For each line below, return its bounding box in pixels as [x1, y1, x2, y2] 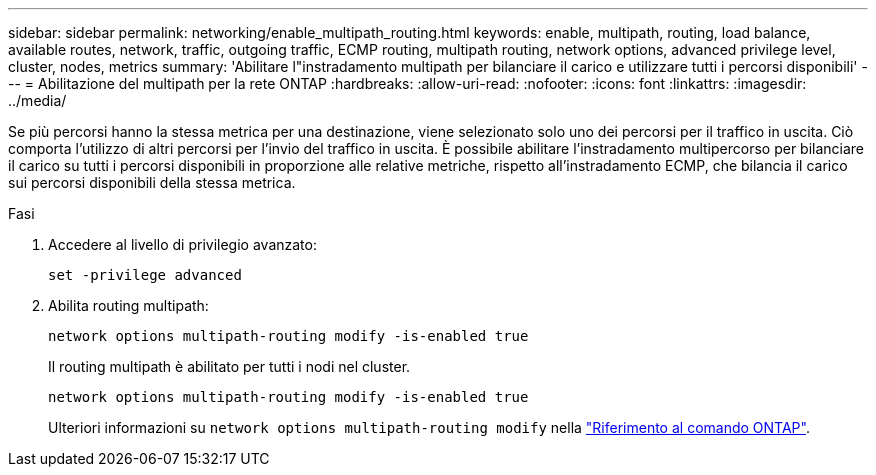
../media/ [8, 92, 67, 109]
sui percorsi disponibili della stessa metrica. [8, 174, 296, 191]
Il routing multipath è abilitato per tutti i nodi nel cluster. [48, 358, 411, 375]
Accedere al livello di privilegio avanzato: [48, 236, 317, 253]
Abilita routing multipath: [48, 297, 209, 314]
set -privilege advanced [48, 267, 242, 283]
